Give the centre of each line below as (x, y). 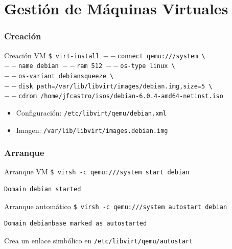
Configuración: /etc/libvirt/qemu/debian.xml (91, 112)
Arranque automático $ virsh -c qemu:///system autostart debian (116, 206)
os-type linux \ (148, 66)
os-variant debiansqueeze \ (66, 76)
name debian (39, 66)
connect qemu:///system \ (161, 56)
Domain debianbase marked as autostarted (76, 224)
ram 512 (89, 66)
